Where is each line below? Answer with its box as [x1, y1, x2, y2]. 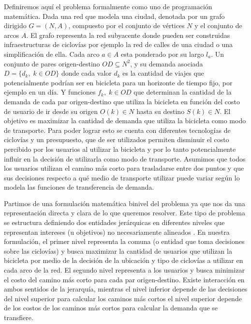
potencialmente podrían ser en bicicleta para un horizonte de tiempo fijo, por [4, 77, 233, 87]
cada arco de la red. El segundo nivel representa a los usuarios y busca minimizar [4, 265, 245, 275]
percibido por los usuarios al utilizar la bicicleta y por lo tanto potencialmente [4, 144, 236, 154]
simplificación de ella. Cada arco [4, 49, 100, 59]
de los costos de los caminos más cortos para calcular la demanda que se [4, 303, 218, 313]
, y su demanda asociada [130, 58, 203, 68]
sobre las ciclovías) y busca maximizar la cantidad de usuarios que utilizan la [4, 245, 232, 256]
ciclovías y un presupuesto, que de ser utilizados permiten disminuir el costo [4, 134, 229, 145]
